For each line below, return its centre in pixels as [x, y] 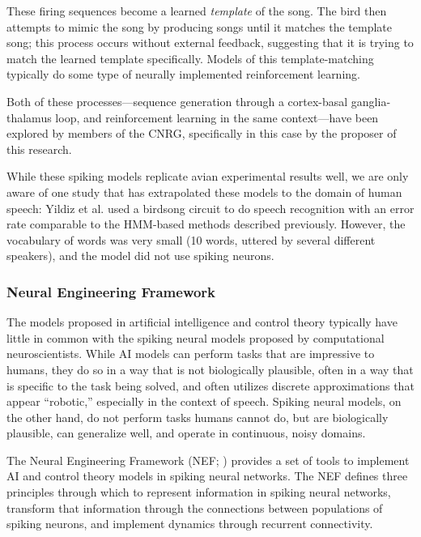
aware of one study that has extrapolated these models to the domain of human [204, 192]
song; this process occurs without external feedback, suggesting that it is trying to [210, 43]
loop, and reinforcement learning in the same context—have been [217, 117]
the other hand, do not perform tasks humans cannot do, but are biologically [198, 417]
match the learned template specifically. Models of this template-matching [190, 58]
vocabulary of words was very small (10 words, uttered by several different [191, 239]
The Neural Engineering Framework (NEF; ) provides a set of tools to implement [208, 460]
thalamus [29, 117]
